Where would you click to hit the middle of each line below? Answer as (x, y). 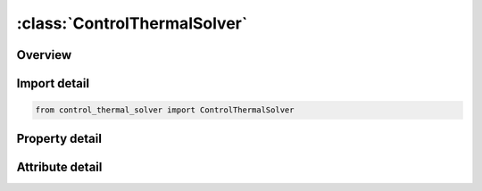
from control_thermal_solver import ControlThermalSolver (165, 110)
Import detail (53, 83)
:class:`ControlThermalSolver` (132, 23)
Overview (44, 55)
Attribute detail (59, 166)
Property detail (59, 138)
